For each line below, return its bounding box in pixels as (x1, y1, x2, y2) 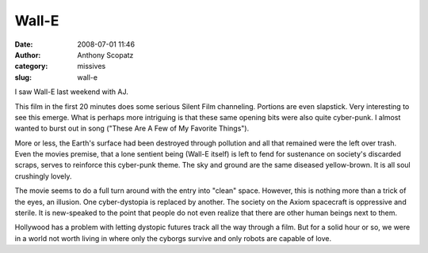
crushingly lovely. (14, 171, 72, 181)
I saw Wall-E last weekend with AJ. (14, 87, 128, 96)
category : (14, 62, 48, 71)
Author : (14, 50, 41, 59)
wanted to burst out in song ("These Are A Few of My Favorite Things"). (14, 123, 250, 134)
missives (77, 62, 106, 71)
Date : (14, 40, 33, 49)
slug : (14, 72, 32, 82)
